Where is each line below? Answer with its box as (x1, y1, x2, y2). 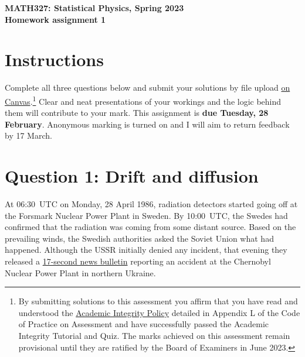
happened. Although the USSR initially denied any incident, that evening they (5, 243, 287, 256)
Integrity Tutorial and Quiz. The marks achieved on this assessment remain (18, 329, 290, 341)
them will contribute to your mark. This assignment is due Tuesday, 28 (5, 107, 269, 119)
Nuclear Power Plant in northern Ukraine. (5, 266, 156, 279)
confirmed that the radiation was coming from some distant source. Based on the (5, 221, 296, 233)
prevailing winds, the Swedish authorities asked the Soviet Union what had (5, 232, 274, 244)
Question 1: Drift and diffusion (5, 164, 259, 188)
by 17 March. (5, 129, 52, 142)
